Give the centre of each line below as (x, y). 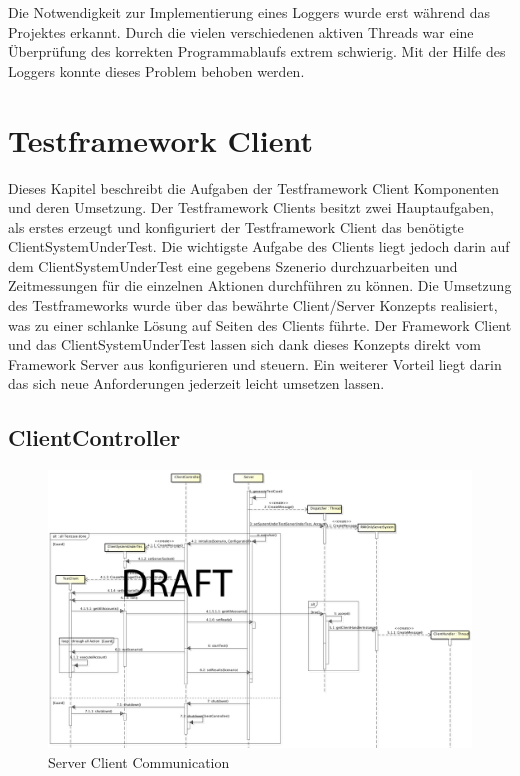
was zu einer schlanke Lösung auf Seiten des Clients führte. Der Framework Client (260, 324)
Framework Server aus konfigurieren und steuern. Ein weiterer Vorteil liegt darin (255, 363)
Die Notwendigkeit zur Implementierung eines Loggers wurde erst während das (249, 12)
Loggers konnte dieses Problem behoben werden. (156, 70)
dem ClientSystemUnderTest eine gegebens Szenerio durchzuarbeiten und (233, 265)
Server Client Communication (139, 762)
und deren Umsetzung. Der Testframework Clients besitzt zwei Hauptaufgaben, (251, 207)
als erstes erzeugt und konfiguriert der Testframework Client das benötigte (236, 226)
